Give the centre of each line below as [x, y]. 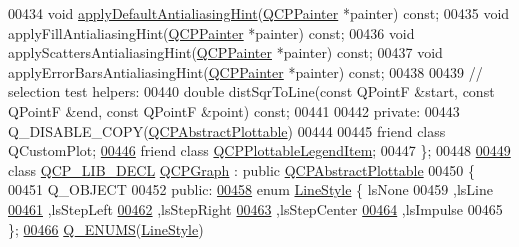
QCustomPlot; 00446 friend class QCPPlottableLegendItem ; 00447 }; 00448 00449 [259, 150]
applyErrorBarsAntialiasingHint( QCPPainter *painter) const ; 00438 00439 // [245, 71]
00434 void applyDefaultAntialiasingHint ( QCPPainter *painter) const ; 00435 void [259, 13]
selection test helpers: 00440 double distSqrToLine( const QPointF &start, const [251, 91]
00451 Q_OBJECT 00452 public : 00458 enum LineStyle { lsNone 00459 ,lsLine [250, 189]
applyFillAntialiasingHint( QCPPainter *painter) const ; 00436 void [211, 32]
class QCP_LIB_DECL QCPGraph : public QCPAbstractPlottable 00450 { [241, 169]
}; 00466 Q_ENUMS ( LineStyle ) [106, 228]
